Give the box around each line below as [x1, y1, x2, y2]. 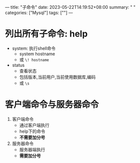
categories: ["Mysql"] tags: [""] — [5, 10, 73, 16]
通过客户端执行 [19, 122, 50, 128]
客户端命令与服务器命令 [5, 99, 99, 110]
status [12, 62, 25, 68]
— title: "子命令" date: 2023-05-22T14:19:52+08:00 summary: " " [5, 4, 136, 10]
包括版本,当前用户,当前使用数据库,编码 [19, 74, 96, 80]
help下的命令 [19, 128, 45, 134]
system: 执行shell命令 [12, 45, 56, 51]
